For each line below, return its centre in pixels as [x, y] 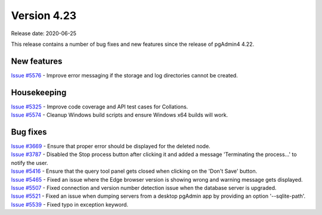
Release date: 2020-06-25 [44, 33]
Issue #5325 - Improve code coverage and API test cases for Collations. [100, 107]
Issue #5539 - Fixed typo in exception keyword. [69, 204]
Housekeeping [39, 92]
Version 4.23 [44, 15]
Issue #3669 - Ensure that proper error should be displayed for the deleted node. [111, 147]
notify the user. [30, 163]
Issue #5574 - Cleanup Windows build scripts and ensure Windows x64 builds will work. [120, 115]
